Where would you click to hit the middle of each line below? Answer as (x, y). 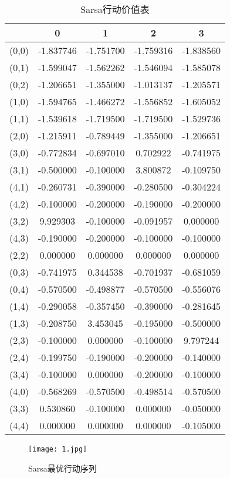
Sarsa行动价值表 (115, 9)
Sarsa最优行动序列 (62, 468)
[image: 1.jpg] (58, 449)
